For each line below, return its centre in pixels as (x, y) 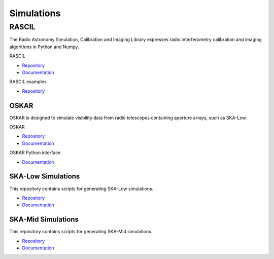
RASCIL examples (28, 82)
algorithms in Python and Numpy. (44, 47)
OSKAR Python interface (35, 153)
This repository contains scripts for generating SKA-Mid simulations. (81, 232)
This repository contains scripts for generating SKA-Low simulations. (81, 189)
